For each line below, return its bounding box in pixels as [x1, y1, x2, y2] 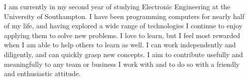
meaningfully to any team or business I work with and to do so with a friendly [4, 59, 240, 69]
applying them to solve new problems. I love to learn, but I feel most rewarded [4, 30, 240, 40]
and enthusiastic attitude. [4, 68, 81, 79]
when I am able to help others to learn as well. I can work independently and [4, 40, 236, 50]
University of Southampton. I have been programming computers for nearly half [4, 11, 245, 21]
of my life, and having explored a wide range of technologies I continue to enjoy [4, 20, 243, 31]
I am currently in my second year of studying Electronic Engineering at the [4, 1, 230, 11]
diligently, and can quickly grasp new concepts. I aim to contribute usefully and [4, 49, 243, 59]
